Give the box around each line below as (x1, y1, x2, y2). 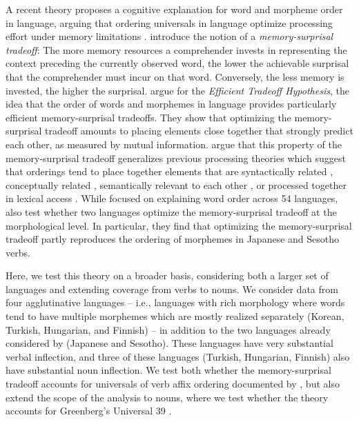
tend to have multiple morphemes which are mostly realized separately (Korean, (6, 309, 345, 323)
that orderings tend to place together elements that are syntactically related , (6, 164, 333, 179)
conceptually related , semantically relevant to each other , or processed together (6, 177, 347, 192)
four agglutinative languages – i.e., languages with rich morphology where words (6, 295, 345, 310)
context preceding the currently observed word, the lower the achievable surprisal (6, 56, 349, 70)
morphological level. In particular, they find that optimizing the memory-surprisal (6, 218, 352, 232)
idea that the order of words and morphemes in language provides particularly (6, 97, 337, 111)
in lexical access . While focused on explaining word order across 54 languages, (6, 191, 338, 205)
